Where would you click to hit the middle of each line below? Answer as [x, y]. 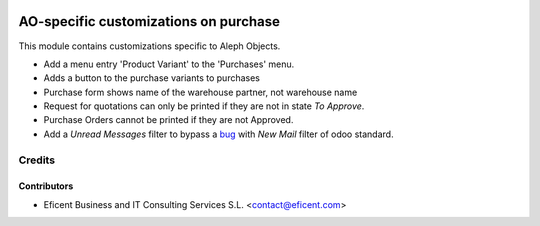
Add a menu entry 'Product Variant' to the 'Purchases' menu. [169, 64]
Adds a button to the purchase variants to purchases [151, 78]
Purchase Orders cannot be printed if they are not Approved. [168, 120]
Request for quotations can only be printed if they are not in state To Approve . [204, 106]
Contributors [46, 186]
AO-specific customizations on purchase [149, 21]
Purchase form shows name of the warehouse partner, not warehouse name [200, 92]
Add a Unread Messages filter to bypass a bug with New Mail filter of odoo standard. [218, 134]
